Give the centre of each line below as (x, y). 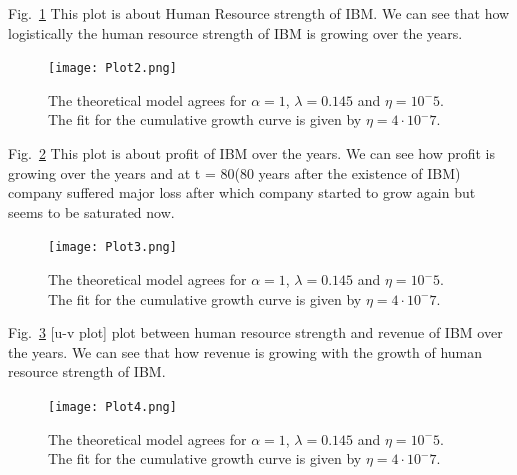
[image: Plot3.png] (112, 247)
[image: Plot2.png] (112, 68)
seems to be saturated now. (91, 211)
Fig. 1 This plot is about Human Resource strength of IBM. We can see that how (259, 13)
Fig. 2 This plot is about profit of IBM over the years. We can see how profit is (252, 153)
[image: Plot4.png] (112, 407)
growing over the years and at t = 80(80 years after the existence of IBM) (234, 172)
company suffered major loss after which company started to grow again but (242, 192)
